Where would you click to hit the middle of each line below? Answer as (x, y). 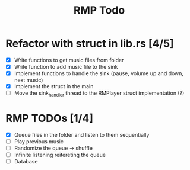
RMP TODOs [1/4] (49, 118)
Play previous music (39, 141)
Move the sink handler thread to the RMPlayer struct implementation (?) (99, 94)
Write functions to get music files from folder (69, 60)
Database (26, 162)
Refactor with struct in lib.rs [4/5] (90, 44)
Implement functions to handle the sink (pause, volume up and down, (99, 73)
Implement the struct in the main (54, 86)
